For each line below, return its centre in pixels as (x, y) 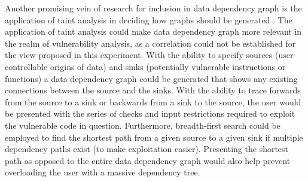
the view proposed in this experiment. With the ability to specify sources (139, 55)
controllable (26, 66)
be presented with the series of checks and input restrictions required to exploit (150, 113)
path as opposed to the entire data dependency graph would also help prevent (148, 160)
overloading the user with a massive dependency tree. (103, 172)
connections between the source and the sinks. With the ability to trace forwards (153, 90)
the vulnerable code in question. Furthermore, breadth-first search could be (143, 125)
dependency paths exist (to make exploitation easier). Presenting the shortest (147, 149)
